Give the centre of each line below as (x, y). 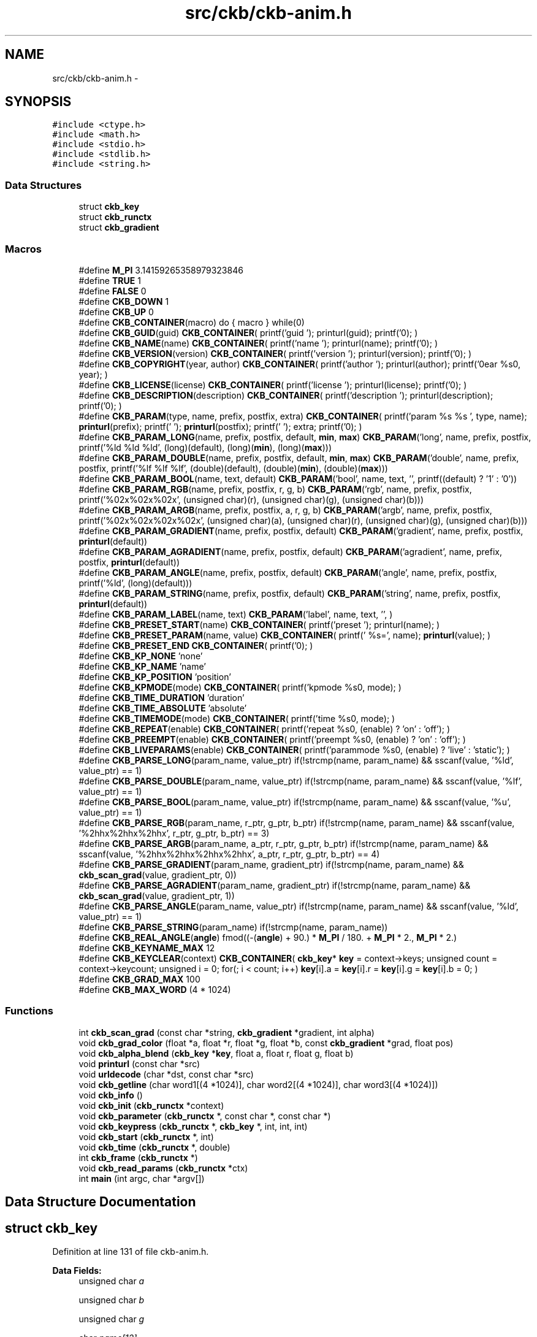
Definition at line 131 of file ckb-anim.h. (131, 1251)
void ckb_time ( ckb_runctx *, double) (154, 1147)
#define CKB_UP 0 (116, 312)
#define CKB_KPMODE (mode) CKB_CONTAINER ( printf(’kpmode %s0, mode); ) (240, 687)
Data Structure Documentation (101, 1202)
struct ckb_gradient (119, 228)
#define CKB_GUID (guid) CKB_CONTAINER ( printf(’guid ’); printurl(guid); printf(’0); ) (248, 332)
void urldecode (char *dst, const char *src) (166, 1074)
